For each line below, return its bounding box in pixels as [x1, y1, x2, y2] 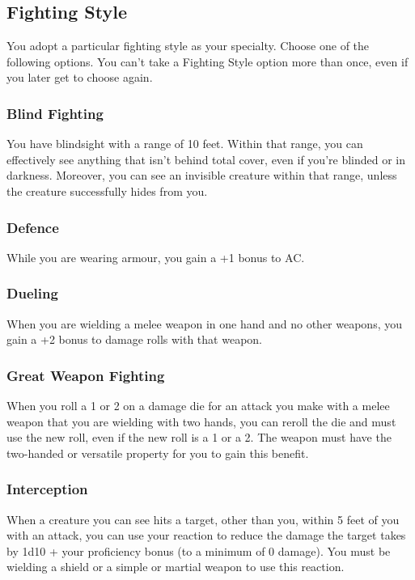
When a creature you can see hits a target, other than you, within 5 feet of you [6, 510, 400, 527]
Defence [6, 217, 59, 237]
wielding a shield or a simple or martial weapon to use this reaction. [6, 558, 345, 575]
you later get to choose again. [6, 69, 153, 86]
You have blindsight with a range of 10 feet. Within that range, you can [6, 135, 363, 152]
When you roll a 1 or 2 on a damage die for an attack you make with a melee [6, 397, 390, 414]
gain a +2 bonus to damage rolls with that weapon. [6, 331, 262, 348]
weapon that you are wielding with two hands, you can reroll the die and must [6, 413, 396, 430]
